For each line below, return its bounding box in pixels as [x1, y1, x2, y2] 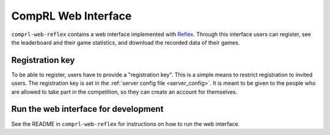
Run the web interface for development [11, 104, 164, 114]
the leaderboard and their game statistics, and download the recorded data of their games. [11, 38, 240, 46]
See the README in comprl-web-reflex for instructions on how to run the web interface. [11, 120, 240, 128]
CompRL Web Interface [11, 9, 132, 23]
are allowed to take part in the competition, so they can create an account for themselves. [11, 88, 238, 95]
